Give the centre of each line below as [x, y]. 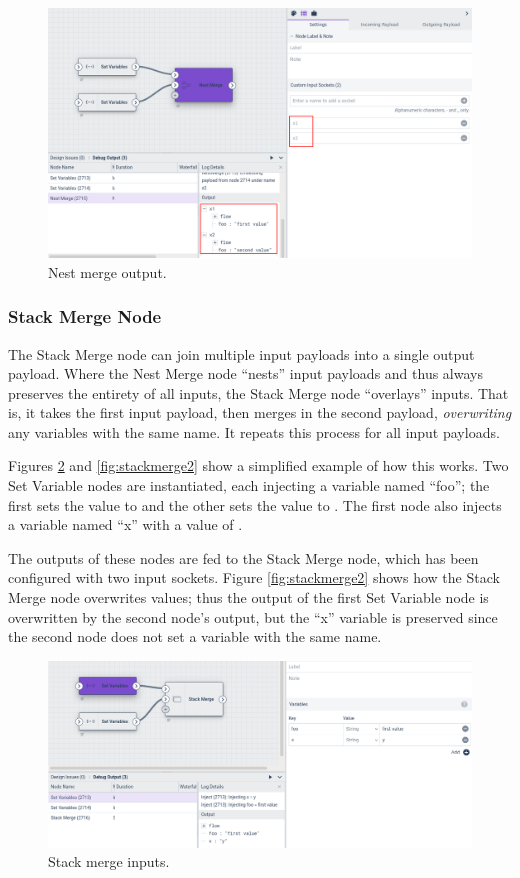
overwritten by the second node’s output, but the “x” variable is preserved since [253, 616]
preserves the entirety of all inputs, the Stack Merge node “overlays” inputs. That [258, 392]
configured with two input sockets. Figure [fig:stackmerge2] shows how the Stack [254, 577]
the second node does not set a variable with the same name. [195, 636]
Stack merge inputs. [109, 861]
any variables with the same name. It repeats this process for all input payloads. [254, 431]
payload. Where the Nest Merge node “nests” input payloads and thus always [245, 373]
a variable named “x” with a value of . [125, 524]
